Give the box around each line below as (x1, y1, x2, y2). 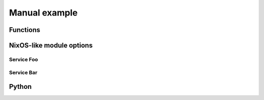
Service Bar (9, 69, 38, 76)
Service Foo (9, 56, 39, 63)
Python (9, 83, 32, 91)
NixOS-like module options (9, 41, 93, 50)
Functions (9, 26, 41, 34)
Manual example (9, 7, 78, 18)
